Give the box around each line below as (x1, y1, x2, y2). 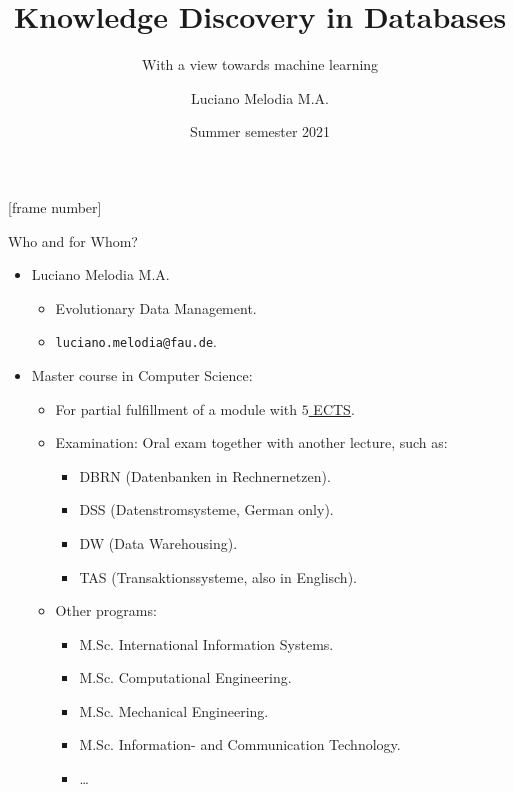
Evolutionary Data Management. (55, 297, 257, 318)
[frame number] (8, 196, 102, 217)
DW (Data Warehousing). (79, 532, 238, 553)
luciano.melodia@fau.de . (55, 331, 217, 352)
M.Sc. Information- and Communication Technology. (79, 734, 401, 755)
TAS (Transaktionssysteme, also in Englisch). (79, 566, 357, 587)
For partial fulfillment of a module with (55, 398, 298, 419)
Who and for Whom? (8, 230, 138, 251)
